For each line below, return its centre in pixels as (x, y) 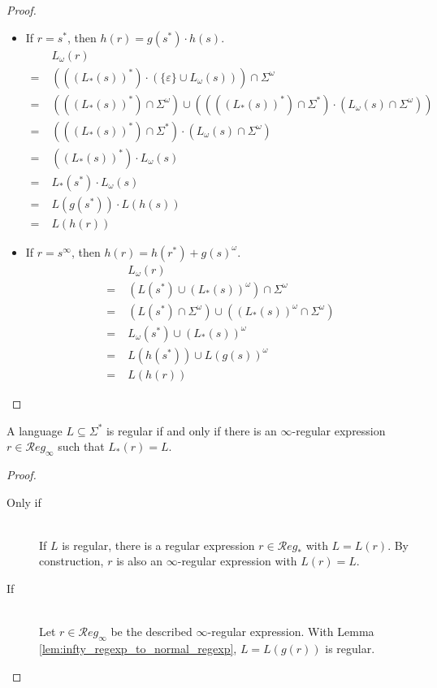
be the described (151, 632)
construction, (71, 561)
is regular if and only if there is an (191, 430)
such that (81, 446)
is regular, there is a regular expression (158, 545)
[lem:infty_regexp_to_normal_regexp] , (138, 648)
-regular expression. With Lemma (291, 632)
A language (35, 430)
